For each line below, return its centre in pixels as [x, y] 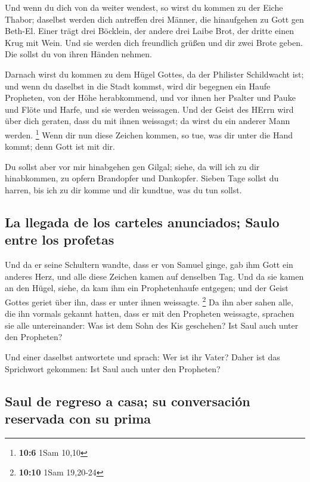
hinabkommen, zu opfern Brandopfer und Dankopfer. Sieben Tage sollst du [142, 178]
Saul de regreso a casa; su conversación [128, 401]
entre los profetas [60, 240]
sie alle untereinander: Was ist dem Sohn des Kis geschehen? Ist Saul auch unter [152, 325]
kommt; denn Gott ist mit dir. [60, 146]
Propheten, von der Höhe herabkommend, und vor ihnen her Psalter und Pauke [150, 98]
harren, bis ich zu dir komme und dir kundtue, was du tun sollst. [123, 189]
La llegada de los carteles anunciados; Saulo [142, 222]
